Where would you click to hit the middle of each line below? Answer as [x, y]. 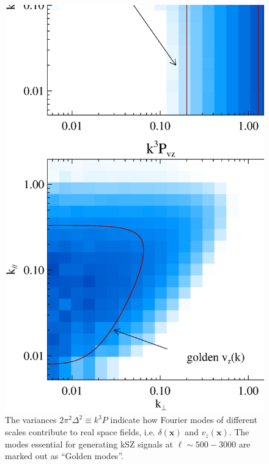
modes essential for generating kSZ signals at [89, 444]
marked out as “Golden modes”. [64, 456]
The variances [31, 420]
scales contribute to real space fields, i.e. [80, 432]
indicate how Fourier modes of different [184, 420]
